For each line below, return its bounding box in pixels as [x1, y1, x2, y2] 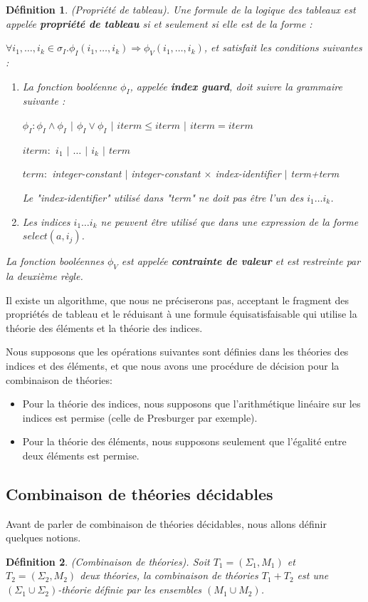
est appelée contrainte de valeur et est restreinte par [121, 254, 361, 269]
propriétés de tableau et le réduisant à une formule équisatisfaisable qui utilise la [6, 306, 357, 321]
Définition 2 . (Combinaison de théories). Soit [6, 554, 210, 569]
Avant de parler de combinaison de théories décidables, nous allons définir [6, 516, 327, 531]
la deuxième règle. [6, 268, 83, 283]
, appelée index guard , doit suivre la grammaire [130, 78, 342, 93]
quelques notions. [6, 530, 81, 545]
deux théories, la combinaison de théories [80, 568, 258, 583]
